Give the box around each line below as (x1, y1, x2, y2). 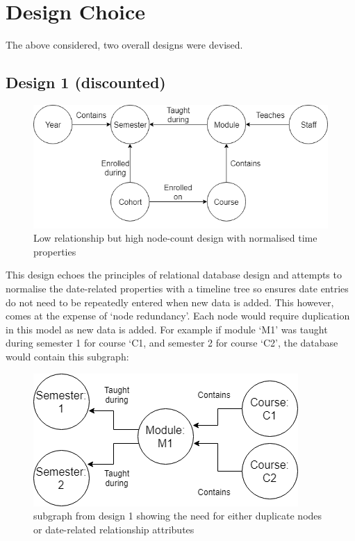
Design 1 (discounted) (6, 72, 166, 93)
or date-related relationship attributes (33, 522, 195, 536)
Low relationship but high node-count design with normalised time (33, 231, 317, 245)
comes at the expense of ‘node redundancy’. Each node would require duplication (6, 308, 350, 323)
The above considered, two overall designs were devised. (6, 38, 243, 52)
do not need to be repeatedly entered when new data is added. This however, (6, 294, 334, 309)
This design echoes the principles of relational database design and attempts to (6, 267, 342, 282)
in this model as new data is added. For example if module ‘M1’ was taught (6, 322, 328, 336)
